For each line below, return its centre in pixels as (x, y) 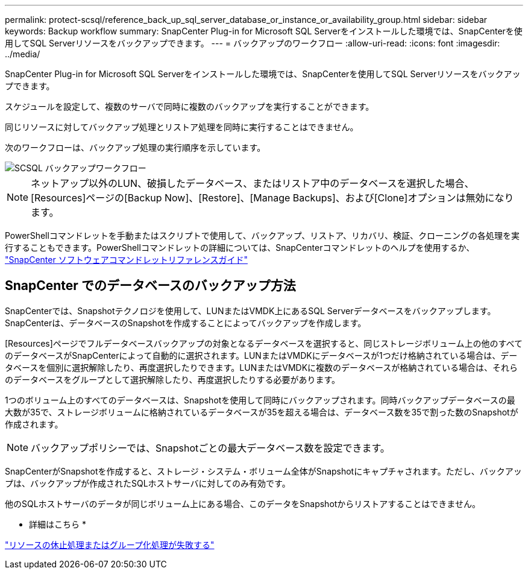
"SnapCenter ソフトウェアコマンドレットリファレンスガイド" (126, 260)
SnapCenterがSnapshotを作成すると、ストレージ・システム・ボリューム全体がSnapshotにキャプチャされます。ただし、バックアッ (263, 471)
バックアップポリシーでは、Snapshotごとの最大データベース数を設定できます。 (210, 448)
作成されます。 (34, 424)
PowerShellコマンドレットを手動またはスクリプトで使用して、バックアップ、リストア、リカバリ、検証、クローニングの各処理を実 (262, 235)
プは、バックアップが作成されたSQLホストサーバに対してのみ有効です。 (148, 483)
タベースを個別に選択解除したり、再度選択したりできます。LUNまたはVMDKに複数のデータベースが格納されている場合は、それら (261, 367)
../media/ (23, 54)
